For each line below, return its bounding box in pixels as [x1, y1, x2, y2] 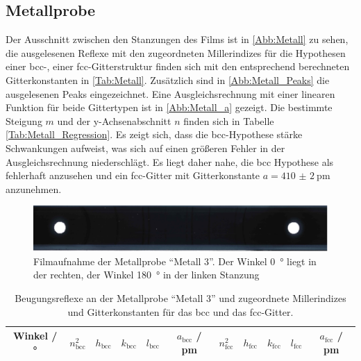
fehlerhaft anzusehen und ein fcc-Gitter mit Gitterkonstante [6, 168, 260, 183]
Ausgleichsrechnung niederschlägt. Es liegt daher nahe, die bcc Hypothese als [6, 154, 334, 169]
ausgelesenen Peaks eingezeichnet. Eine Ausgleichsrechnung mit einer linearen [6, 86, 335, 101]
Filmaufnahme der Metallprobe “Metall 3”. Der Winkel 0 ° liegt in [33, 253, 317, 268]
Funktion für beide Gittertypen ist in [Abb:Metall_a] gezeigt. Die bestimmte [6, 100, 333, 115]
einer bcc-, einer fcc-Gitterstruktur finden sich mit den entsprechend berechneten [6, 59, 350, 74]
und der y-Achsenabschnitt [57, 113, 171, 128]
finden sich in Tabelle [183, 113, 274, 128]
